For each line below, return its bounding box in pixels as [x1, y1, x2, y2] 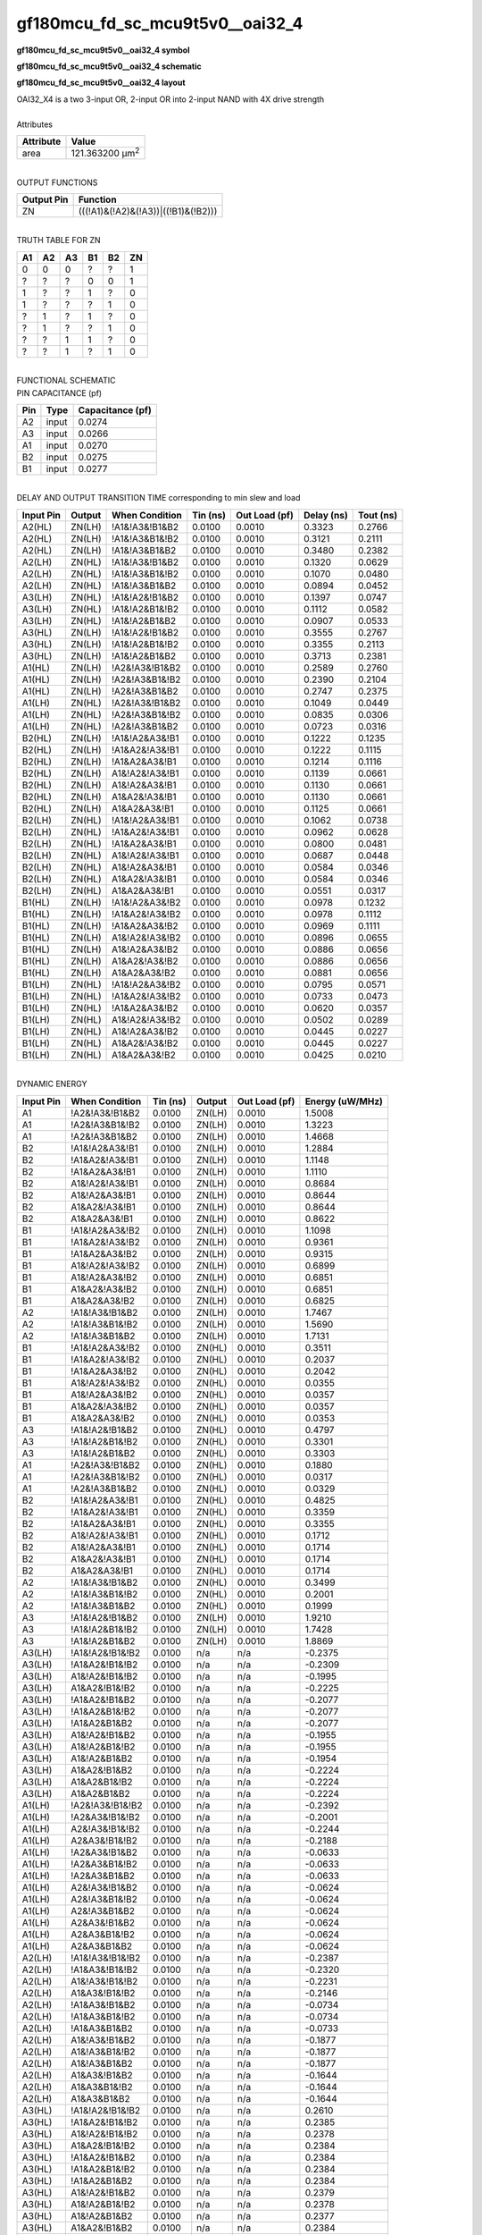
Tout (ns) [358, 509, 398, 521]
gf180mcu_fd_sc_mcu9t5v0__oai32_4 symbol [16, 45, 190, 55]
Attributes [16, 119, 54, 130]
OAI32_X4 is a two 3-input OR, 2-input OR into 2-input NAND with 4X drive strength [16, 94, 325, 105]
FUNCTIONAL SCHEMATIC [16, 375, 116, 386]
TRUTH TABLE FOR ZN [16, 235, 102, 246]
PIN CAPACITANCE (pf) [16, 387, 103, 398]
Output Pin [21, 193, 69, 206]
